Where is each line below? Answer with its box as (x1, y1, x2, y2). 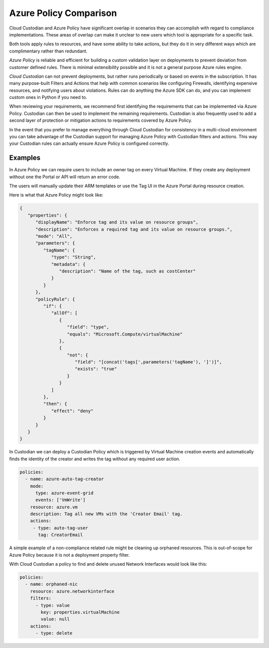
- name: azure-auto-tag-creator (25, 476, 104, 482)
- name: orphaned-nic (25, 582, 78, 587)
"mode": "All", (35, 234, 73, 239)
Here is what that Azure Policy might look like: (9, 192, 104, 198)
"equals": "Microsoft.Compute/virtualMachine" (67, 331, 183, 337)
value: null (40, 617, 70, 622)
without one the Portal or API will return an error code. (9, 174, 121, 180)
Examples (9, 154, 41, 162)
